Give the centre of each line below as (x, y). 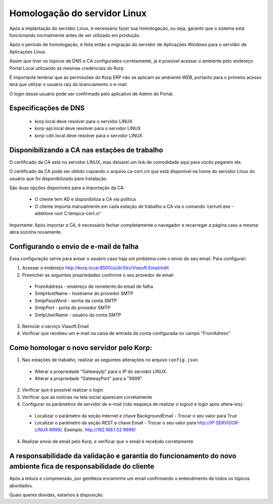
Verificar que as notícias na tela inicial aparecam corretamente (87, 397)
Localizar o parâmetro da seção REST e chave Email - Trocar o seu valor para (116, 423)
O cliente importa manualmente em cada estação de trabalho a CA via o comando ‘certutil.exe (132, 206)
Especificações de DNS (47, 108)
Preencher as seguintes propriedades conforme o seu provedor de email (98, 275)
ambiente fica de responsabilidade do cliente (82, 466)
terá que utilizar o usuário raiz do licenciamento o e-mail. (69, 85)
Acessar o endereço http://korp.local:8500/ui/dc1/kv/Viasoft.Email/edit (96, 268)
